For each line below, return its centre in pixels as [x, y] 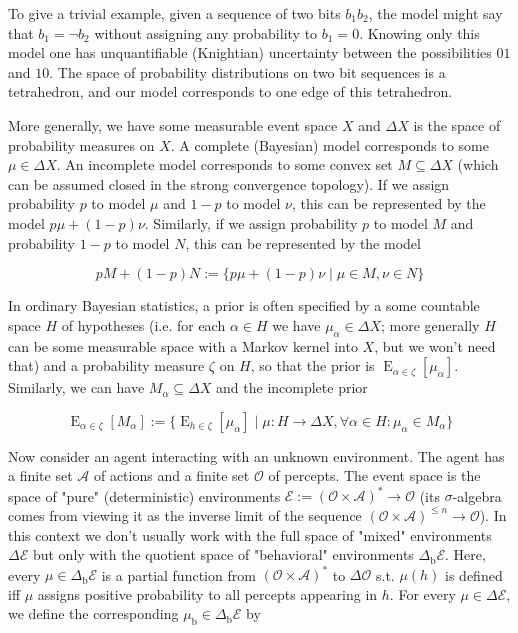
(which [478, 164]
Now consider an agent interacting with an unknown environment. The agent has [256, 455]
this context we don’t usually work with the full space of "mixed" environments [250, 534]
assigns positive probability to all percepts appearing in [207, 593]
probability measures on [81, 144]
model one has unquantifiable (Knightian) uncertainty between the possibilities [250, 52]
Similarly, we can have [76, 387]
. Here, [465, 554]
